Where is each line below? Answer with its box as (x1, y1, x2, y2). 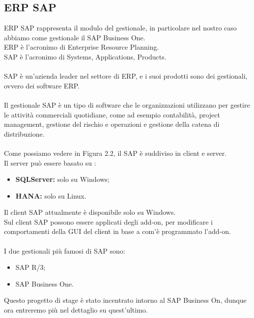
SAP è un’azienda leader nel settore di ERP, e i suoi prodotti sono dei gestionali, (4, 71, 248, 81)
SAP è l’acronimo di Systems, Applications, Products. (4, 51, 167, 61)
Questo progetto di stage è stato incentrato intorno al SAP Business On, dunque (4, 295, 247, 305)
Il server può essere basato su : (4, 157, 96, 168)
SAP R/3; (15, 262, 46, 272)
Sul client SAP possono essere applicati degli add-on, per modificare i (4, 216, 213, 227)
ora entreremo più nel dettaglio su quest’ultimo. (4, 305, 148, 315)
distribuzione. (4, 128, 45, 139)
